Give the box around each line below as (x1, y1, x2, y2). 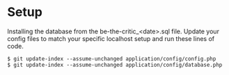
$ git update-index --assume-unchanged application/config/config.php (7, 55, 216, 62)
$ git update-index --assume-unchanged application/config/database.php (7, 61, 223, 68)
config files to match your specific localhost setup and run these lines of (7, 34, 214, 42)
